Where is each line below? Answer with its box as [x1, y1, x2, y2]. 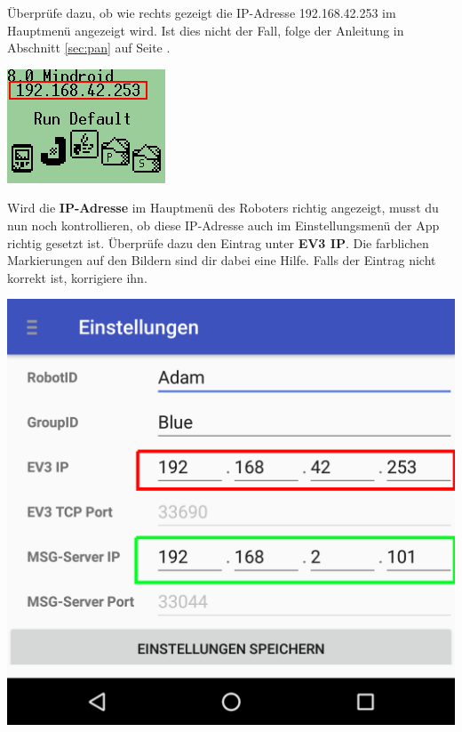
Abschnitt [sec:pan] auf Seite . [7, 38, 171, 57]
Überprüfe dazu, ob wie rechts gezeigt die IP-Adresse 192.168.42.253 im [7, 4, 396, 21]
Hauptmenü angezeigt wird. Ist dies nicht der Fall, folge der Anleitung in [7, 20, 404, 39]
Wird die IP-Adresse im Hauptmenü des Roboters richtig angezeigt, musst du [7, 198, 439, 217]
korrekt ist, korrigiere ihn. [7, 268, 147, 286]
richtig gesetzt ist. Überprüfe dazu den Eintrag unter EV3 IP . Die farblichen [7, 233, 429, 252]
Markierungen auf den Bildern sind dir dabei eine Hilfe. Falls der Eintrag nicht [7, 251, 436, 269]
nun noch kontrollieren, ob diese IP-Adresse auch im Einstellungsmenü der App [7, 215, 440, 234]
